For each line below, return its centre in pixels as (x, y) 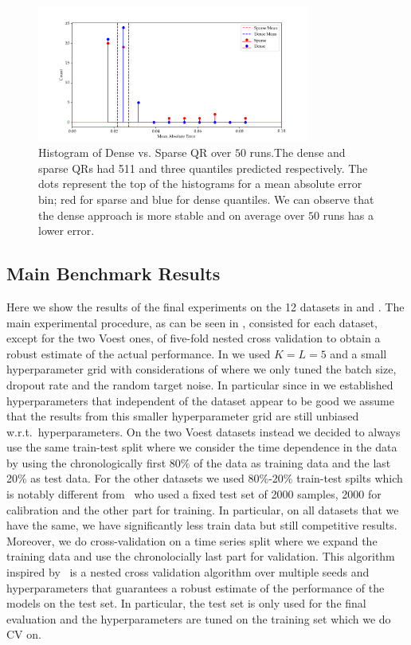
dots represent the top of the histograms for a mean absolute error (200, 184)
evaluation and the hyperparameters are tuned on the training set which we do (199, 618)
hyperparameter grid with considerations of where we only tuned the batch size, (202, 369)
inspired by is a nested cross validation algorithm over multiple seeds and (188, 572)
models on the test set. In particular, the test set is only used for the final (186, 603)
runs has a (348, 215)
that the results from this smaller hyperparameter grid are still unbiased (183, 416)
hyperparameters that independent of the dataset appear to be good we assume (200, 400)
